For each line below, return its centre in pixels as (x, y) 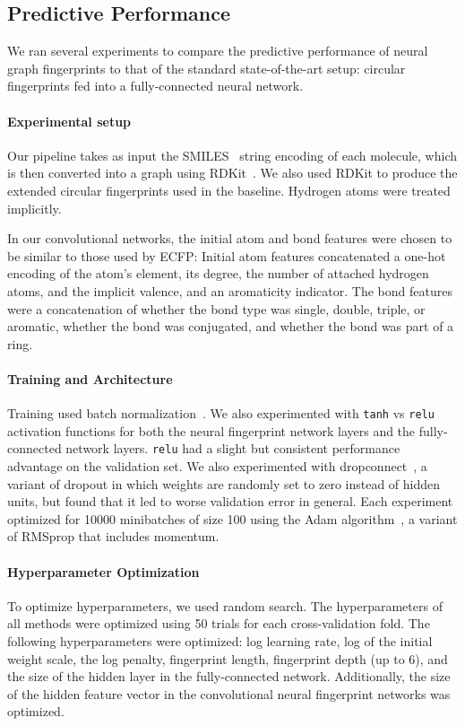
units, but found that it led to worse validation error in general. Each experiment (230, 501)
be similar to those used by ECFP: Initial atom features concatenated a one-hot (227, 255)
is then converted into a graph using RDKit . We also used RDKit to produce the (232, 173)
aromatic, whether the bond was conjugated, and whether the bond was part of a (231, 326)
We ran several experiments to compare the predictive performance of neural (218, 51)
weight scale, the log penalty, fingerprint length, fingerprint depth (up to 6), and (228, 658)
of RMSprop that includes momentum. (113, 536)
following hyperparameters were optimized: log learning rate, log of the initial (220, 640)
